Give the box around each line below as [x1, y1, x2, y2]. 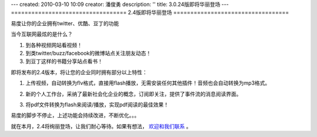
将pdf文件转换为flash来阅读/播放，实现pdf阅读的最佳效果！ [25, 101, 169, 108]
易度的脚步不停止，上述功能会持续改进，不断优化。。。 [11, 112, 140, 119]
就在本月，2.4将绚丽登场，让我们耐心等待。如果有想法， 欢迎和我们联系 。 [11, 122, 192, 129]
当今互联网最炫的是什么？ [11, 31, 73, 38]
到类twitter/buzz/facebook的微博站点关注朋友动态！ [25, 49, 152, 56]
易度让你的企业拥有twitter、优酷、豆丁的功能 [11, 19, 120, 26]
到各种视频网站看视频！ [25, 41, 82, 48]
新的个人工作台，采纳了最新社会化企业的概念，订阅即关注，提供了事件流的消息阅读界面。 [25, 90, 242, 97]
